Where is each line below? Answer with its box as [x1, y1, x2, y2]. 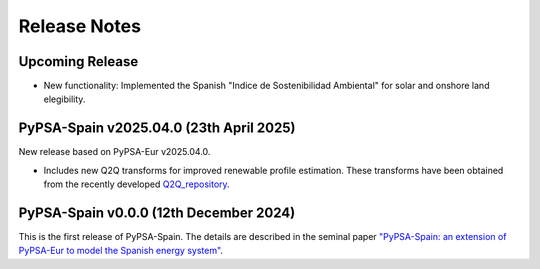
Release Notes [18, 15, 142, 37]
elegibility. [43, 93, 86, 105]
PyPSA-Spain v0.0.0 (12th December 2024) [18, 204, 296, 221]
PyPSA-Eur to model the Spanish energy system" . [18, 245, 224, 257]
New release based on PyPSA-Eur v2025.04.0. [18, 146, 211, 158]
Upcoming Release [18, 53, 139, 70]
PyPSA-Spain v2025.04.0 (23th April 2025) [18, 120, 296, 137]
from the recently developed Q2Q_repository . [43, 178, 230, 190]
